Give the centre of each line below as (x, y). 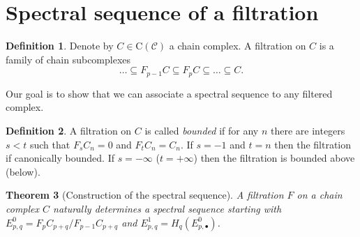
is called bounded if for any (202, 130)
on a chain (320, 195)
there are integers (308, 130)
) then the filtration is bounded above (274, 158)
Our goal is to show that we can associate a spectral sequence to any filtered (169, 93)
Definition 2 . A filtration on (69, 130)
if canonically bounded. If (60, 158)
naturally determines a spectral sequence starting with (167, 208)
